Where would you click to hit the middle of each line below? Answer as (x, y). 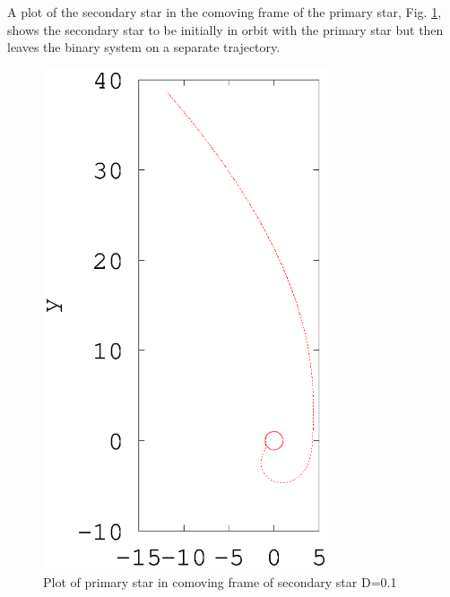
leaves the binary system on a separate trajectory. (144, 47)
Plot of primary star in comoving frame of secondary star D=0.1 (220, 581)
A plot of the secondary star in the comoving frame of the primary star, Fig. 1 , (225, 12)
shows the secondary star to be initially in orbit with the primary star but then (225, 29)
